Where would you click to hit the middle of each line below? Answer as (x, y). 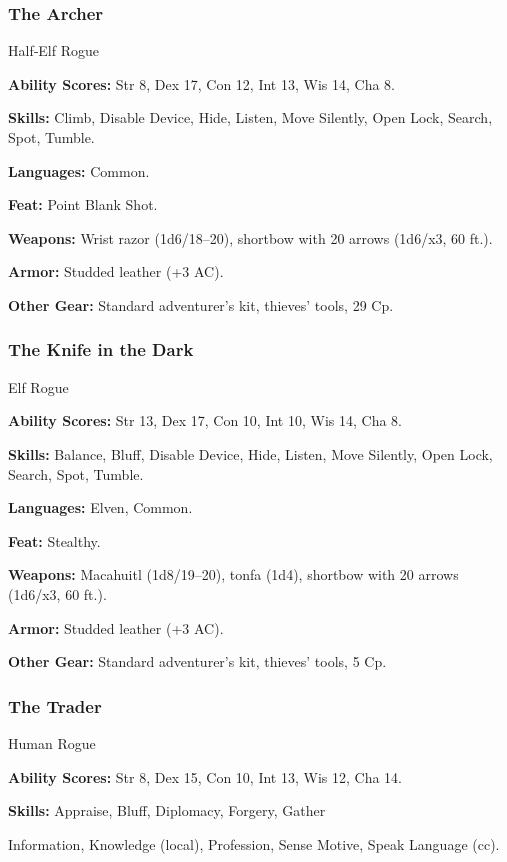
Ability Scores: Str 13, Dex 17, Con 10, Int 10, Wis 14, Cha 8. (205, 420)
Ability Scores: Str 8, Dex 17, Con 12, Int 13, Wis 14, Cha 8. (201, 83)
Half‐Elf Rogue (54, 50)
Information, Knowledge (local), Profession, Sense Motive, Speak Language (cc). (254, 843)
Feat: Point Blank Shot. (83, 204)
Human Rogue (52, 742)
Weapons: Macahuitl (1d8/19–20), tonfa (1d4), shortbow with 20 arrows (233, 574)
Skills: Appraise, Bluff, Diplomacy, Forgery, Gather (167, 810)
